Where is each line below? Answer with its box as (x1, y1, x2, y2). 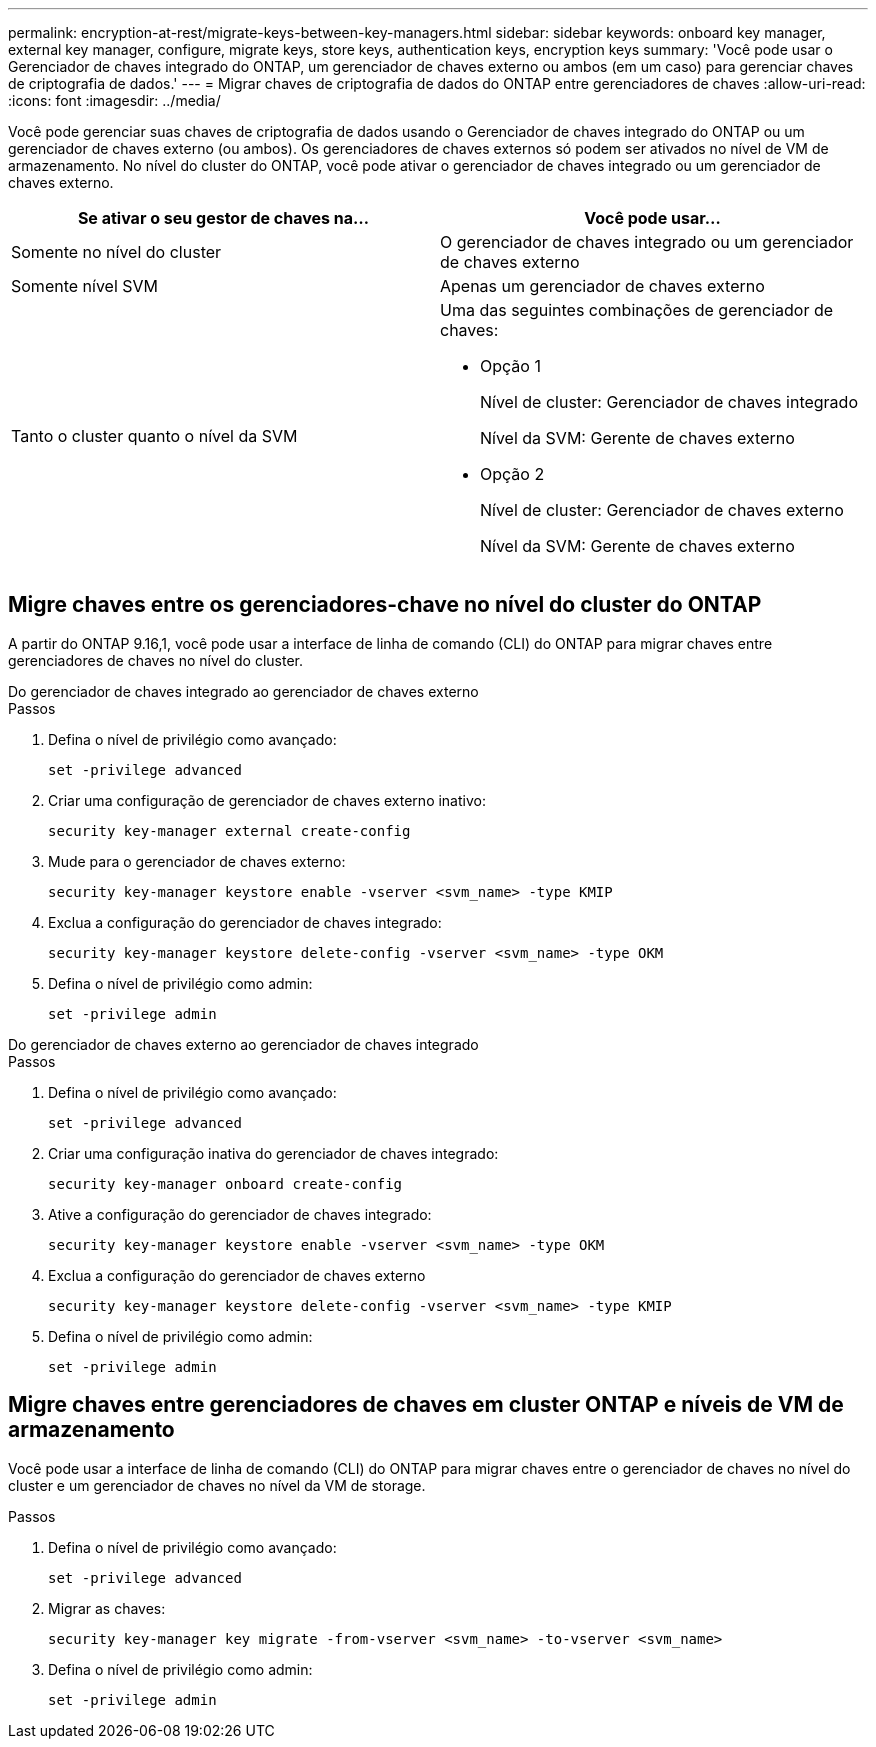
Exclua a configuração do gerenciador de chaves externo (48, 1266, 426, 1284)
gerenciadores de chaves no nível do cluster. (8, 651, 303, 669)
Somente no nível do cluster (11, 242, 222, 262)
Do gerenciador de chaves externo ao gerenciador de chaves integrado (8, 1035, 479, 1053)
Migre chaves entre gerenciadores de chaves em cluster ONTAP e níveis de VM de (8, 1392, 844, 1418)
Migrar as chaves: (48, 1599, 166, 1617)
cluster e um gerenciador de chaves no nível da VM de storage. (8, 1476, 426, 1494)
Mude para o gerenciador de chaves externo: (48, 852, 346, 870)
